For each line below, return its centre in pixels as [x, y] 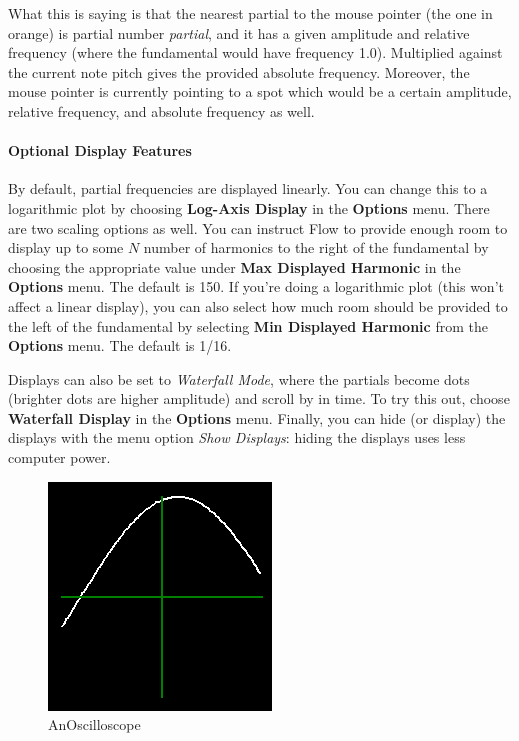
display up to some [66, 247]
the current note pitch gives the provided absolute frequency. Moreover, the [239, 71]
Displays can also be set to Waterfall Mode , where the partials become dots [239, 378]
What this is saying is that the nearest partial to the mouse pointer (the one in [250, 13]
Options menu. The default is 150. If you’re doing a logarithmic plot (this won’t [256, 286]
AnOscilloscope [94, 724]
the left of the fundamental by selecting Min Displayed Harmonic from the [248, 325]
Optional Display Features [100, 150]
